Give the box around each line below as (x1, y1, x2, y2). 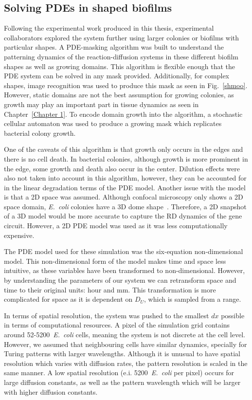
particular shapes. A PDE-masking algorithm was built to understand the (4, 42, 224, 52)
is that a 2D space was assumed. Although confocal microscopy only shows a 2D (4, 192, 243, 202)
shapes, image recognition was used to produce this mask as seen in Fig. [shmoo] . (4, 80, 248, 90)
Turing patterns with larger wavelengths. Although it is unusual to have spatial (4, 348, 240, 359)
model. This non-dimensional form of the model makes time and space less (4, 255, 226, 266)
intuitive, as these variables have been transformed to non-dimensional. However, (4, 265, 245, 275)
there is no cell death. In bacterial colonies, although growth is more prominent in (4, 153, 248, 164)
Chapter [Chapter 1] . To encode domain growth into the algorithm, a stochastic (4, 109, 243, 119)
